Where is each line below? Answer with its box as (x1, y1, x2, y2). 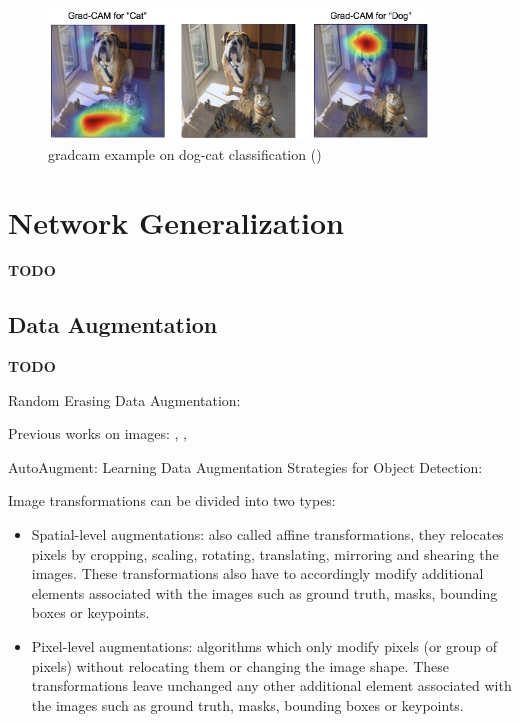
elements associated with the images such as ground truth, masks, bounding (31, 582, 498, 603)
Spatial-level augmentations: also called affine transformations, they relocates (31, 523, 504, 544)
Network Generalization (8, 202, 344, 243)
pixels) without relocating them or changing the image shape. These (31, 655, 449, 676)
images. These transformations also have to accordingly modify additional (31, 563, 484, 584)
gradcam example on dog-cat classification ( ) (48, 143, 322, 164)
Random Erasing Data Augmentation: (8, 389, 241, 410)
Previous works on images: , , (8, 423, 188, 444)
